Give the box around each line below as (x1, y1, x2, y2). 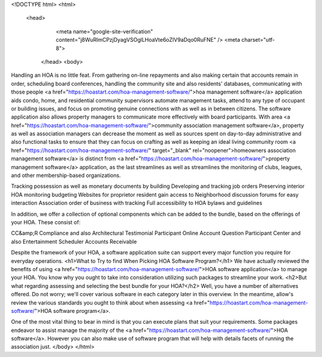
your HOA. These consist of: (11, 218, 80, 226)
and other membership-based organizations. (11, 172, 121, 179)
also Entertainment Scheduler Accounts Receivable (11, 238, 137, 245)
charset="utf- (241, 36, 275, 44)
